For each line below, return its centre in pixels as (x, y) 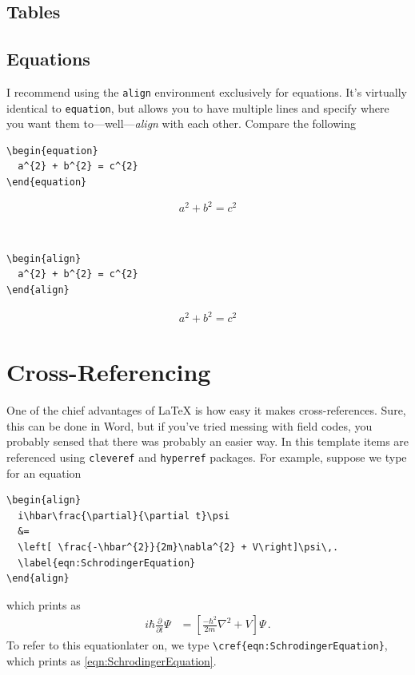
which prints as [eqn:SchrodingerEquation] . (112, 661)
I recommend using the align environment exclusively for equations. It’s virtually (207, 91)
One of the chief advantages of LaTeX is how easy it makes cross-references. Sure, (206, 410)
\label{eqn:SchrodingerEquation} (107, 563)
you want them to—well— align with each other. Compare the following (181, 123)
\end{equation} (47, 183)
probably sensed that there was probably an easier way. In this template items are (208, 441)
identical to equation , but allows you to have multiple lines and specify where (198, 107)
